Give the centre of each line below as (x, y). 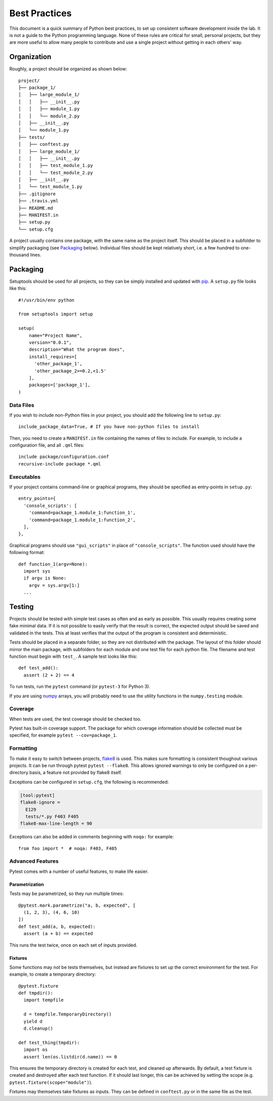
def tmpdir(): (36, 993)
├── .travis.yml (38, 201)
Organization (30, 57)
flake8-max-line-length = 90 (56, 824)
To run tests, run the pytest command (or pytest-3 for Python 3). (80, 687)
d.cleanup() (38, 1029)
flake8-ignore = (40, 802)
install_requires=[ (53, 356)
